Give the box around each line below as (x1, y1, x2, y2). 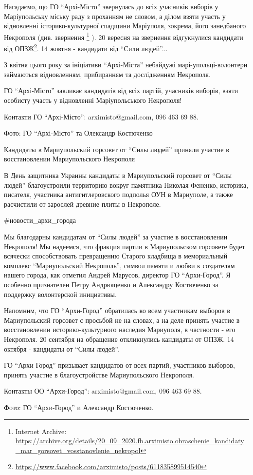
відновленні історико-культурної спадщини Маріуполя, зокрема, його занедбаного (4, 20, 246, 31)
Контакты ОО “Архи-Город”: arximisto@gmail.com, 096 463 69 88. (4, 386, 202, 396)
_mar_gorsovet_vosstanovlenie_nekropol (15, 445, 141, 455)
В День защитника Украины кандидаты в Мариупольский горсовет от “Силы (4, 170, 232, 180)
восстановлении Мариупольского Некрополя (4, 154, 135, 164)
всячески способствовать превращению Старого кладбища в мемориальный (4, 251, 228, 261)
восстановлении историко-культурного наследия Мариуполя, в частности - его (4, 324, 235, 335)
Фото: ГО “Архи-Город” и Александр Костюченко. (4, 402, 154, 412)
